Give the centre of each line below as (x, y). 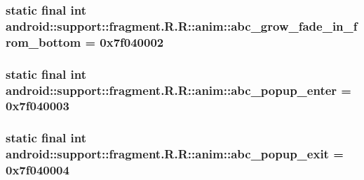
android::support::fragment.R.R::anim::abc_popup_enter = (178, 90)
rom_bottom (43, 42)
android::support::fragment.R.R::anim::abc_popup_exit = (175, 154)
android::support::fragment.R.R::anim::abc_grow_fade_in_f (182, 25)
